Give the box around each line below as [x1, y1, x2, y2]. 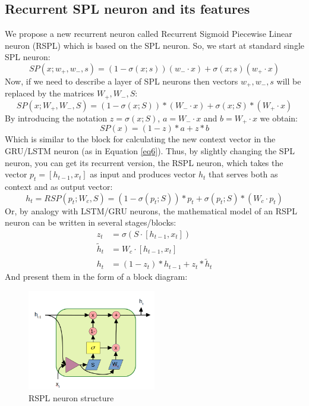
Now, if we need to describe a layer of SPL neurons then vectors [5, 74, 238, 87]
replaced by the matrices [5, 87, 94, 99]
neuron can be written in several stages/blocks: [5, 216, 176, 229]
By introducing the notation [5, 111, 108, 124]
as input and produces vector [90, 168, 196, 180]
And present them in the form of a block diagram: [5, 270, 188, 283]
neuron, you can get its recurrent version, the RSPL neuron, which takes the [5, 156, 283, 168]
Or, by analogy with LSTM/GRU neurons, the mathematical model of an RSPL [5, 204, 298, 217]
